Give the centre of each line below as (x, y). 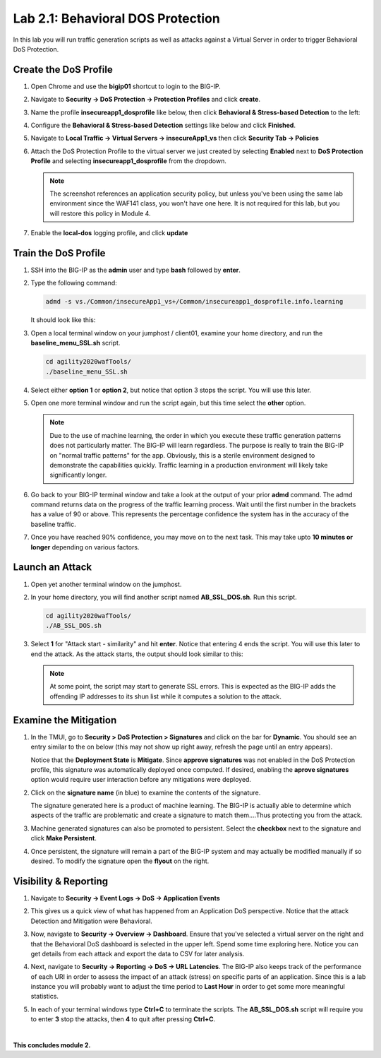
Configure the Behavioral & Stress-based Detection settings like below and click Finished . (163, 125)
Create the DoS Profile (63, 70)
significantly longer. (78, 475)
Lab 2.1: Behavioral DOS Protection (116, 18)
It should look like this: (63, 320)
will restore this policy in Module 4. (100, 213)
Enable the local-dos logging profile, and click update (109, 233)
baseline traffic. (54, 524)
